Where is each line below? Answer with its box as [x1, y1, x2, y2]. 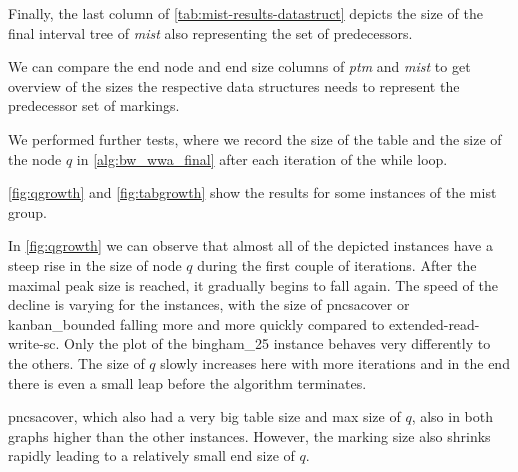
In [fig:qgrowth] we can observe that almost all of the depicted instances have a [8, 235, 493, 256]
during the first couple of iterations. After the [197, 254, 477, 275]
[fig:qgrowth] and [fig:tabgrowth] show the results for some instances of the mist [8, 182, 497, 203]
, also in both [411, 406, 494, 427]
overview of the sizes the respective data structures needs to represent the [8, 75, 460, 96]
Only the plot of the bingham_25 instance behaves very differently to [64, 333, 491, 354]
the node [8, 148, 62, 169]
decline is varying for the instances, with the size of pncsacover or [8, 294, 410, 315]
